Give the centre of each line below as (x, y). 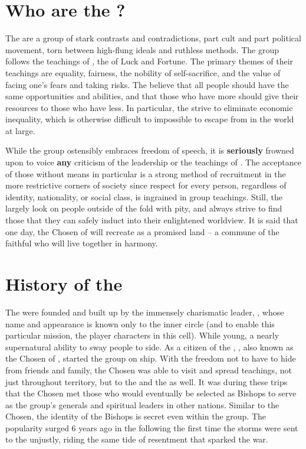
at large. (20, 130)
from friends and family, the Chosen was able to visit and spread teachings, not (149, 370)
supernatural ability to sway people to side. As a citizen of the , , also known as (149, 346)
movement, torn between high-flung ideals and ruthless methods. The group (142, 49)
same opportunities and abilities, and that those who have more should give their (152, 96)
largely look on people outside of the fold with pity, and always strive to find (144, 208)
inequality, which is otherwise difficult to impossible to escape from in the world (150, 119)
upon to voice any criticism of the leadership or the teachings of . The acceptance (153, 162)
